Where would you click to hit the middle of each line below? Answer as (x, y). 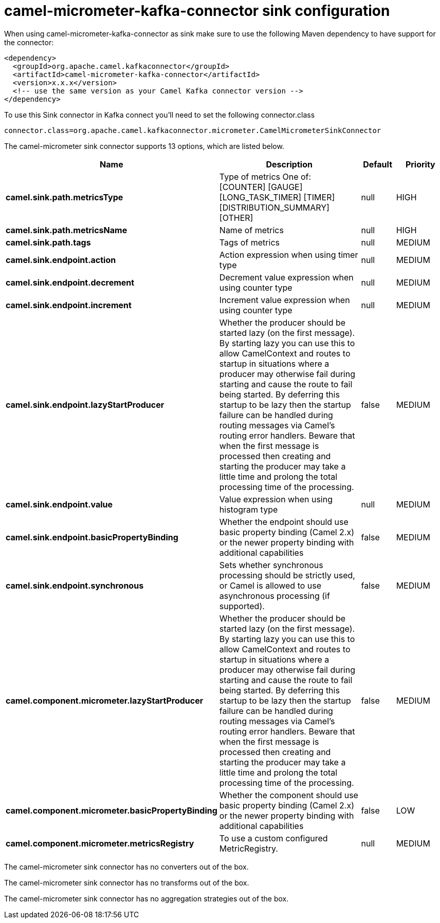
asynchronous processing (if (274, 596)
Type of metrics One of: (265, 176)
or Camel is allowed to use (270, 585)
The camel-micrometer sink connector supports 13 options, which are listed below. (144, 146)
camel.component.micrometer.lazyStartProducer (105, 700)
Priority (420, 164)
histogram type (249, 509)
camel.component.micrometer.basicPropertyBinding (112, 810)
